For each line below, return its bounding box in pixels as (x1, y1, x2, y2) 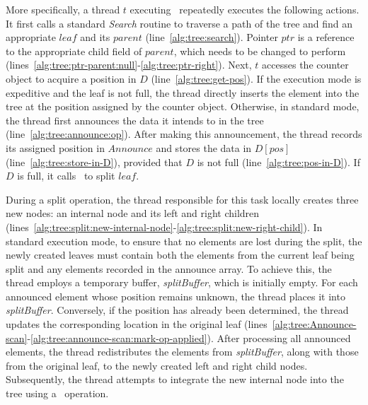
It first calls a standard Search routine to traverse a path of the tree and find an (6, 16, 353, 30)
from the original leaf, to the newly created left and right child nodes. (6, 358, 308, 372)
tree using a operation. (6, 386, 109, 401)
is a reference (297, 30, 355, 45)
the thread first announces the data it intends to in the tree (6, 112, 264, 127)
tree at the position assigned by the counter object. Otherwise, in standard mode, (6, 99, 360, 114)
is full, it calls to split (17, 168, 115, 183)
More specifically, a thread (6, 2, 120, 16)
